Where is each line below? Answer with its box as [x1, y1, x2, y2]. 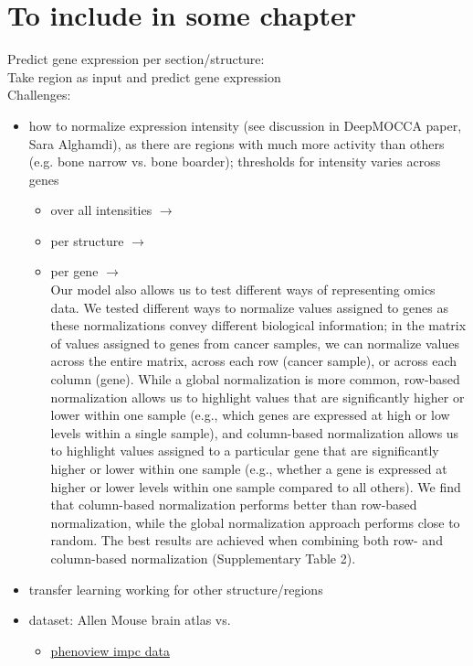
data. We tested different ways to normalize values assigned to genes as [50, 297, 448, 317]
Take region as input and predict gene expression [7, 67, 281, 86]
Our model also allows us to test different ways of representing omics [50, 280, 436, 299]
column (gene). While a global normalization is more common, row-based [50, 370, 460, 389]
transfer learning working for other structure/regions [28, 579, 323, 598]
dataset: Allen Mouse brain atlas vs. [28, 610, 231, 629]
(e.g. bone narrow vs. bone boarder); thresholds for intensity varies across [28, 152, 441, 171]
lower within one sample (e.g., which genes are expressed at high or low [50, 405, 450, 424]
